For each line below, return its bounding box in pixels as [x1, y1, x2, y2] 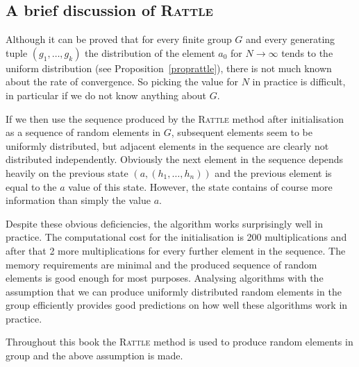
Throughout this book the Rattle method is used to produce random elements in [6, 334, 353, 349]
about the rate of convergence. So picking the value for [6, 74, 238, 89]
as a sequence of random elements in [6, 125, 161, 139]
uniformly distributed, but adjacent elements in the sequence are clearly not [6, 138, 329, 153]
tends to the [281, 45, 333, 60]
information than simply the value [6, 193, 151, 207]
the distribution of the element [85, 45, 215, 60]
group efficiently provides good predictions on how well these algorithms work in [6, 298, 348, 312]
